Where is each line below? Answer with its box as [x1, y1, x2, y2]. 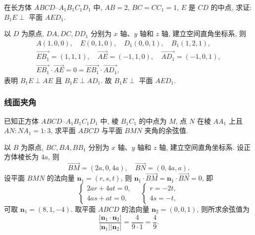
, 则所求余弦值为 [197, 203, 250, 214]
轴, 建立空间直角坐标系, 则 [161, 28, 247, 39]
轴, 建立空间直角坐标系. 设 [159, 141, 244, 152]
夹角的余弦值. [144, 125, 188, 136]
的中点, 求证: [210, 2, 252, 12]
